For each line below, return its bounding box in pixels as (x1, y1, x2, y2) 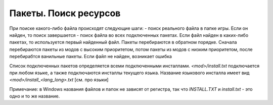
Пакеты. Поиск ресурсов (9, 8, 121, 19)
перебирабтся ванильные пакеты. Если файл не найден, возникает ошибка (9, 54, 172, 60)
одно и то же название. (9, 93, 60, 99)
